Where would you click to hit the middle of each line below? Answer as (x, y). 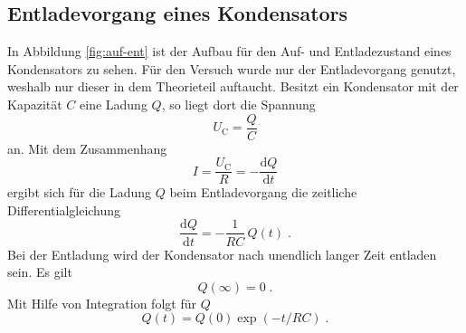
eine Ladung (114, 104)
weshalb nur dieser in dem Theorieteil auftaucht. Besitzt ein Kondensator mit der (233, 86)
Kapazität (35, 104)
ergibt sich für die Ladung (80, 192)
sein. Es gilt (40, 272)
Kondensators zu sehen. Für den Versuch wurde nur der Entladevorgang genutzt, (232, 68)
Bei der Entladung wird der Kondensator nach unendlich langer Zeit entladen (222, 254)
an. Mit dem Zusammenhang (87, 148)
